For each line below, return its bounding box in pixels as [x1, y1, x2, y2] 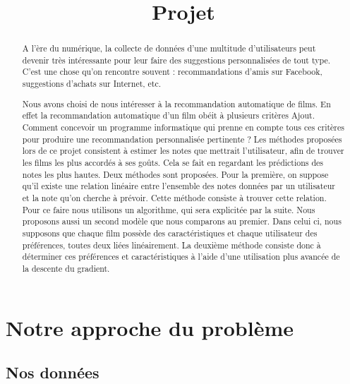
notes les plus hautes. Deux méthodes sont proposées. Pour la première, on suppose [22, 168, 329, 180]
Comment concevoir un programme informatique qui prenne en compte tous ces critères [22, 121, 344, 133]
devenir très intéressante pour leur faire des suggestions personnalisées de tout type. [22, 54, 330, 66]
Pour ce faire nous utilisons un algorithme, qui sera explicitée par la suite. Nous [22, 203, 315, 215]
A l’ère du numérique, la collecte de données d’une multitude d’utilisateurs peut [22, 42, 316, 54]
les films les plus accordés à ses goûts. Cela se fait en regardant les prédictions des [22, 156, 324, 168]
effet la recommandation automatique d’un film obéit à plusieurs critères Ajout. [22, 109, 315, 121]
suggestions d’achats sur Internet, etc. [22, 78, 162, 90]
